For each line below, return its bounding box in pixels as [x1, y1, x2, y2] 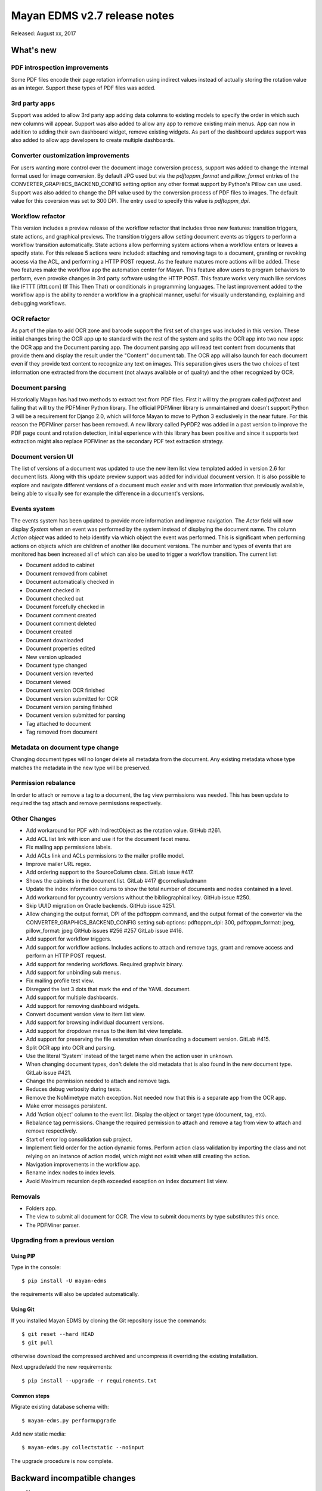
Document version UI [11, 452, 74, 460]
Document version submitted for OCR [26, 695, 119, 702]
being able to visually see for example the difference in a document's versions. [11, 490, 205, 497]
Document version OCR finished [26, 686, 105, 694]
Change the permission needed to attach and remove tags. [26, 1077, 171, 1085]
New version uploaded [26, 653, 82, 660]
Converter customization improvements [11, 151, 129, 160]
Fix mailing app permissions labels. [26, 844, 113, 851]
